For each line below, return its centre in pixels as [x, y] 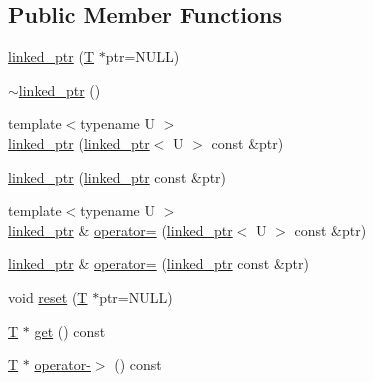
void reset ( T [48, 296]
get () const [70, 330]
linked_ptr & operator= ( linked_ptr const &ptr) [158, 263]
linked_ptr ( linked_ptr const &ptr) [117, 176]
